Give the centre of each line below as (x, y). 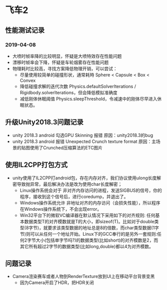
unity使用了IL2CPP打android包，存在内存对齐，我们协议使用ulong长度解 (86, 178)
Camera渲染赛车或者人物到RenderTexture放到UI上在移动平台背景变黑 (83, 277)
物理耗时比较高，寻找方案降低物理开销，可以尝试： (65, 68)
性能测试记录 (25, 30)
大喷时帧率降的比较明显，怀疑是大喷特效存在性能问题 (67, 56)
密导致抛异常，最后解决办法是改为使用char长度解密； (67, 184)
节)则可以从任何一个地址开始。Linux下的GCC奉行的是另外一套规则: (88, 234)
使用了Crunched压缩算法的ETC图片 (66, 147)
